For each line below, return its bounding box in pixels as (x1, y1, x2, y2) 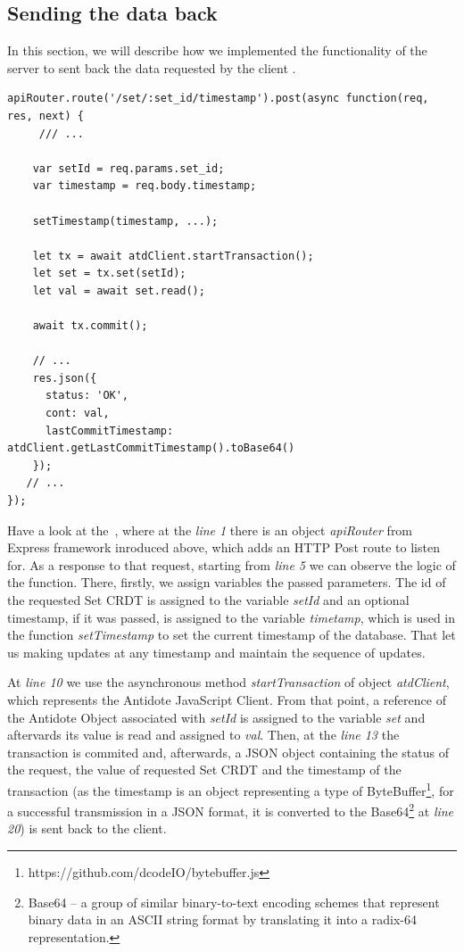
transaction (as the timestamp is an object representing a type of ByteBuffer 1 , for (7, 778, 454, 799)
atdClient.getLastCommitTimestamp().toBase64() (7, 442, 295, 455)
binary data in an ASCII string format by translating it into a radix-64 (28, 910, 417, 929)
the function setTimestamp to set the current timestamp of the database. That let (7, 625, 456, 644)
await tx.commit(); (32, 319, 148, 333)
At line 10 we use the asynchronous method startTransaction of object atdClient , (7, 673, 450, 691)
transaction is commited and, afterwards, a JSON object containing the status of (7, 742, 449, 761)
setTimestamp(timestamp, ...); (32, 214, 219, 228)
